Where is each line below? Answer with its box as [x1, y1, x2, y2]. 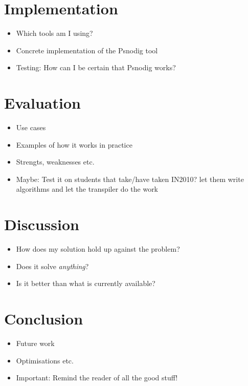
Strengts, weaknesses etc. [16, 156, 95, 167]
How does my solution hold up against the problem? [16, 243, 180, 254]
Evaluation [4, 92, 81, 113]
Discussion [4, 214, 79, 235]
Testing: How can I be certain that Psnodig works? [16, 62, 176, 73]
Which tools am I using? [16, 28, 93, 38]
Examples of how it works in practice [16, 139, 132, 150]
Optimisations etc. [16, 355, 74, 365]
